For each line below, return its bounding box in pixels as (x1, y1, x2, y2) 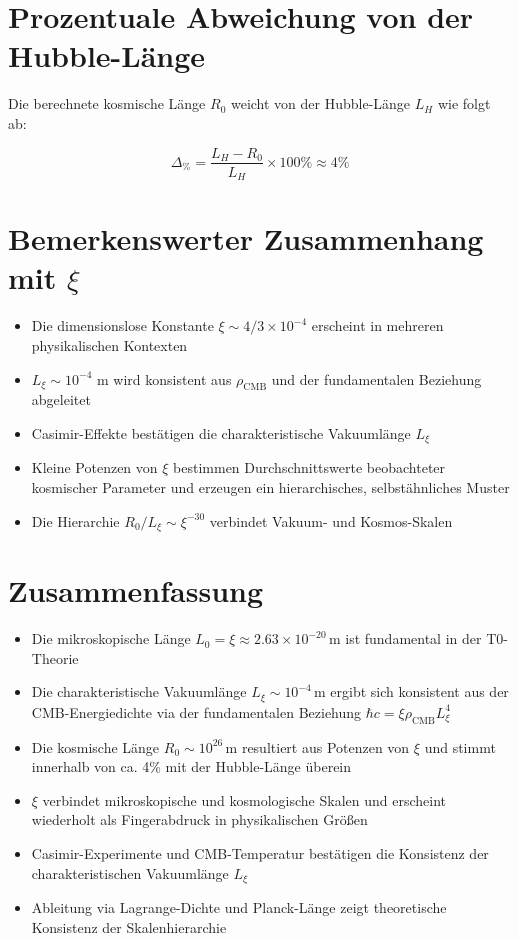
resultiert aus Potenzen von (241, 736, 410, 757)
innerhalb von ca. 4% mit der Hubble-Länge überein (31, 756, 352, 777)
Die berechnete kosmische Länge (8, 93, 206, 114)
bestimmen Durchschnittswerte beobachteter (173, 457, 446, 478)
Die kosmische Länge (31, 736, 160, 757)
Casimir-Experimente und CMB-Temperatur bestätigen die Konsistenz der (31, 842, 489, 863)
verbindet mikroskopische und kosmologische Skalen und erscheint (42, 789, 446, 810)
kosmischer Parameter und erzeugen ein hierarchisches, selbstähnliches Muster (31, 476, 510, 497)
